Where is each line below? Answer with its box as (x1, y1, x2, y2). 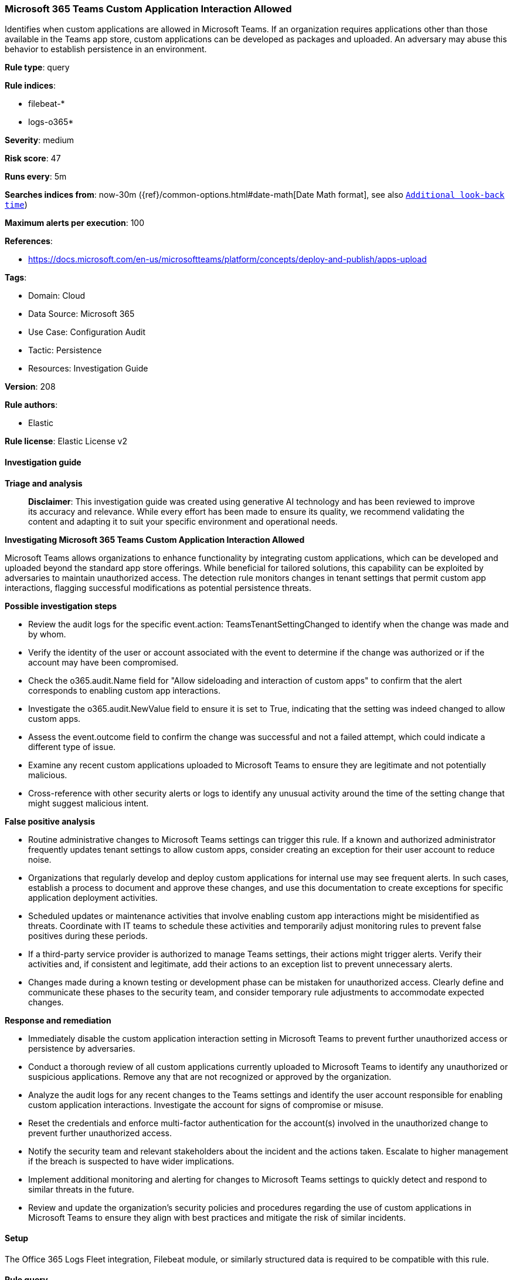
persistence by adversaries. (28, 1043, 135, 1053)
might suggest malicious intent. (28, 798, 149, 808)
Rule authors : (5, 400, 58, 410)
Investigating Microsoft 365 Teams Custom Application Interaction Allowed (5, 534, 305, 545)
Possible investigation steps (5, 600, 117, 611)
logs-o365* (28, 117, 74, 127)
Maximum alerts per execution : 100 (5, 218, 145, 228)
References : (5, 236, 53, 246)
